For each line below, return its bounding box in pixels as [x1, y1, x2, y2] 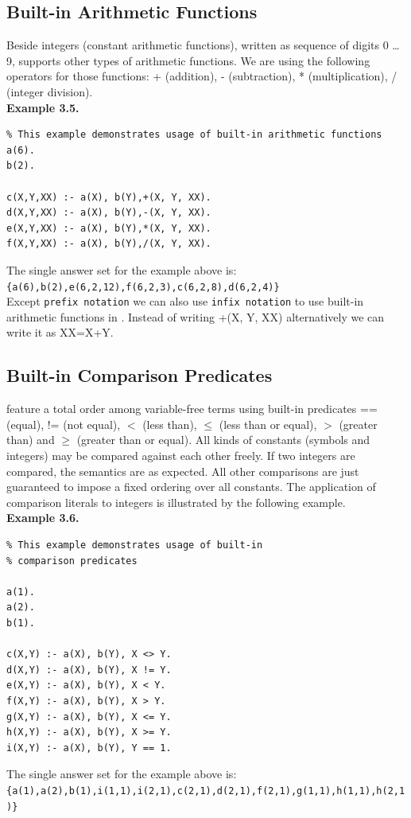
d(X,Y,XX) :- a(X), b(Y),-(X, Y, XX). [6, 207, 211, 219]
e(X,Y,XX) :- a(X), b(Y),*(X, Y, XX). [6, 222, 211, 234]
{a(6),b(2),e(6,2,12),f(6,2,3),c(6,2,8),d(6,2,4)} [6, 281, 280, 293]
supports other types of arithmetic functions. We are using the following [18, 52, 370, 68]
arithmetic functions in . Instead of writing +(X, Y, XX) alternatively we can [6, 308, 385, 325]
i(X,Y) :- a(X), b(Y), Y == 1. [6, 742, 172, 754]
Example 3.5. [6, 99, 79, 115]
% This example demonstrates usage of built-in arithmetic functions [6, 129, 382, 141]
